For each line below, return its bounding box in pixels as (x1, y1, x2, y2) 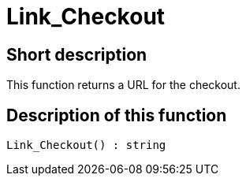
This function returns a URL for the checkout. (6, 78, 240, 92)
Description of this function (6, 105, 227, 125)
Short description (6, 44, 147, 65)
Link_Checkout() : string (6, 139, 166, 152)
